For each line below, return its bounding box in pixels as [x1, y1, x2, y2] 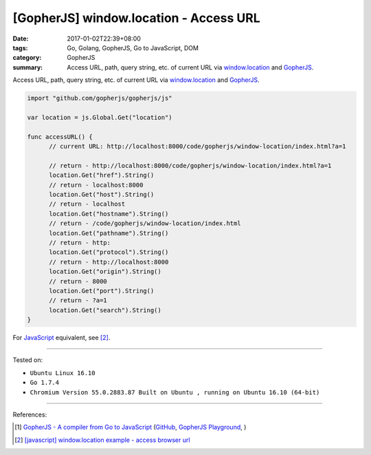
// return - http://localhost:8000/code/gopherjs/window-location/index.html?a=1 [49, 162, 332, 169]
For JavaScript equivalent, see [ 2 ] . [12, 334, 111, 342]
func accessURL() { [27, 133, 93, 140]
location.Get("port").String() [49, 286, 155, 295]
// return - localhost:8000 [49, 181, 144, 189]
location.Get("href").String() [49, 171, 155, 179]
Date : [12, 34, 29, 43]
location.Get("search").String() [49, 306, 161, 314]
